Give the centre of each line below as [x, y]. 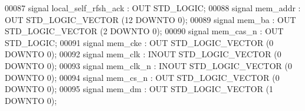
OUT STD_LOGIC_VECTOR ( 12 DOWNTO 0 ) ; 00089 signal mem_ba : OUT [150, 19]
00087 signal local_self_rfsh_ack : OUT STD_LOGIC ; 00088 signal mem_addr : [153, 8]
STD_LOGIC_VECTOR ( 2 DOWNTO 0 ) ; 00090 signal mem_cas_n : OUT [144, 31]
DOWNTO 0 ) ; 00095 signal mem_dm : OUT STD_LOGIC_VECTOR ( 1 [139, 89]
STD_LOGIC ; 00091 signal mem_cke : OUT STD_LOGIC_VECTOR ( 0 [139, 42]
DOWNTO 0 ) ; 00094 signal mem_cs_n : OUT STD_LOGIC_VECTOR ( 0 [142, 77]
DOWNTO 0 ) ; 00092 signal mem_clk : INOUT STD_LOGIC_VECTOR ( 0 [143, 54]
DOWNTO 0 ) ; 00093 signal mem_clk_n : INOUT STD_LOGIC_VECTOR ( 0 [148, 65]
